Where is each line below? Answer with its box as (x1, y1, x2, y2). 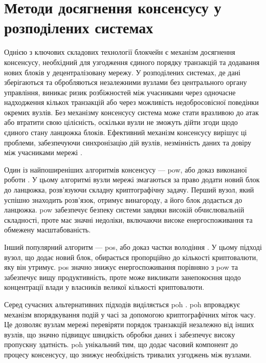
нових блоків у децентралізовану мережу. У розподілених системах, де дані (4, 67, 240, 77)
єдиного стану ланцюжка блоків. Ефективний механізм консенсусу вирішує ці (4, 127, 247, 138)
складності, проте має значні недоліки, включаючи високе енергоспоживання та (4, 214, 253, 225)
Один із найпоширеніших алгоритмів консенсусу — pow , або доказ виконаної (4, 164, 247, 175)
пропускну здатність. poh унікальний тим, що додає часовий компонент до (4, 339, 238, 350)
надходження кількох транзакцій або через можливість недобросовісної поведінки (4, 97, 259, 108)
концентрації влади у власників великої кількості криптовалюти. (4, 282, 205, 292)
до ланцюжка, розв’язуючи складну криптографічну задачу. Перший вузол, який (4, 184, 254, 195)
